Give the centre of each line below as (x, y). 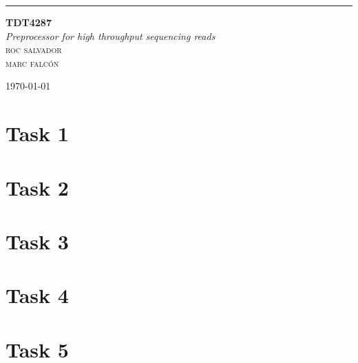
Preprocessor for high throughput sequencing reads (110, 35)
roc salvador (34, 49)
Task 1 (37, 133)
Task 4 (37, 295)
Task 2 (37, 187)
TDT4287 (29, 22)
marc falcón (32, 62)
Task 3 (37, 241)
